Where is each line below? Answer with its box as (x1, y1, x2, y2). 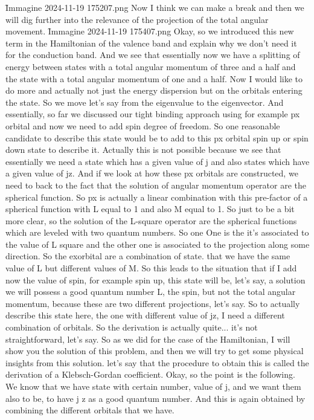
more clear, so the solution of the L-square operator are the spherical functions (5, 214, 297, 227)
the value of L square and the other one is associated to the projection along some (5, 237, 310, 250)
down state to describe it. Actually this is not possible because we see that (5, 143, 281, 156)
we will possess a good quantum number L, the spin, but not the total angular (5, 285, 296, 298)
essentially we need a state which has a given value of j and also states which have (5, 155, 310, 167)
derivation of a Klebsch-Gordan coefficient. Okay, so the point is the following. (5, 368, 295, 381)
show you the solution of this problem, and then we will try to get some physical (5, 344, 304, 357)
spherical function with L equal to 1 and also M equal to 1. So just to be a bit (5, 202, 295, 215)
